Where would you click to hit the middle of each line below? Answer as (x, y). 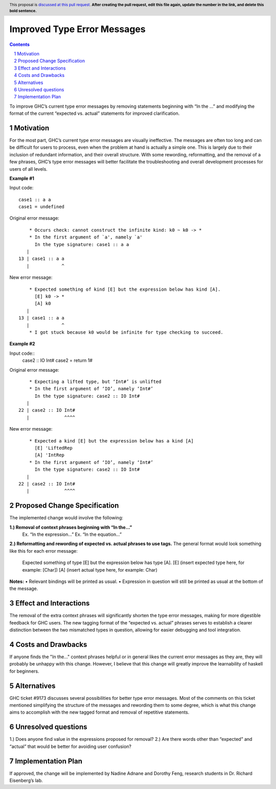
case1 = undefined (42, 207)
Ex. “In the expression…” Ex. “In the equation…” (72, 534)
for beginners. (24, 671)
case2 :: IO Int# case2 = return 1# (57, 360)
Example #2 (22, 344)
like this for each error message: (43, 551)
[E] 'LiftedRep (53, 448)
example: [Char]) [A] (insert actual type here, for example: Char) (90, 570)
